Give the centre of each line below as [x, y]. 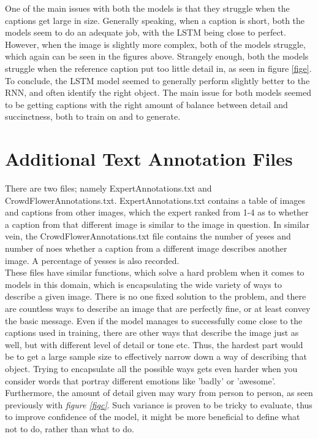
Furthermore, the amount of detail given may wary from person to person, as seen [159, 393]
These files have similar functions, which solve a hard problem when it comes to [155, 272]
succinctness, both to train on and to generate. [93, 116]
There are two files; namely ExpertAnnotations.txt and [108, 188]
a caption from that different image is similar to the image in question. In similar [157, 224]
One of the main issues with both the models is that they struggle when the [147, 8]
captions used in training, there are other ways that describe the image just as [152, 332]
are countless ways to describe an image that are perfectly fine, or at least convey [158, 308]
